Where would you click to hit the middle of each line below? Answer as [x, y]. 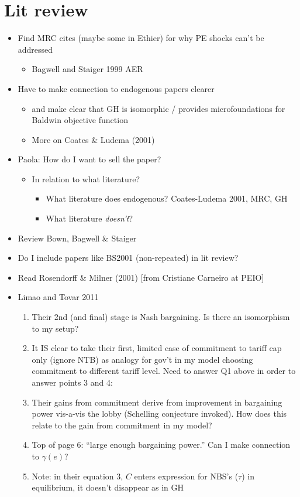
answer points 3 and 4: [72, 382]
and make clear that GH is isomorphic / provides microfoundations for [158, 108]
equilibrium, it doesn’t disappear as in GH [108, 487]
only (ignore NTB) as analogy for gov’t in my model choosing [142, 359]
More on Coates [60, 139]
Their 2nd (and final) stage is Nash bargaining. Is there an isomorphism [161, 317]
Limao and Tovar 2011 [58, 297]
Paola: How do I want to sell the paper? [89, 159]
